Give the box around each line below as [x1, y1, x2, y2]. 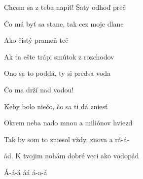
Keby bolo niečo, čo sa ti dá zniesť [4, 101, 108, 111]
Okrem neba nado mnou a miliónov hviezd [4, 118, 133, 128]
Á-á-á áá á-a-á [4, 167, 47, 177]
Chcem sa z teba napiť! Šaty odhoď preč [4, 2, 126, 12]
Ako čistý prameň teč [4, 35, 69, 45]
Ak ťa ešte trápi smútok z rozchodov [4, 51, 114, 61]
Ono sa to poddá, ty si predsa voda [4, 68, 111, 78]
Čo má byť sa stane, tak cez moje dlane [4, 18, 124, 29]
